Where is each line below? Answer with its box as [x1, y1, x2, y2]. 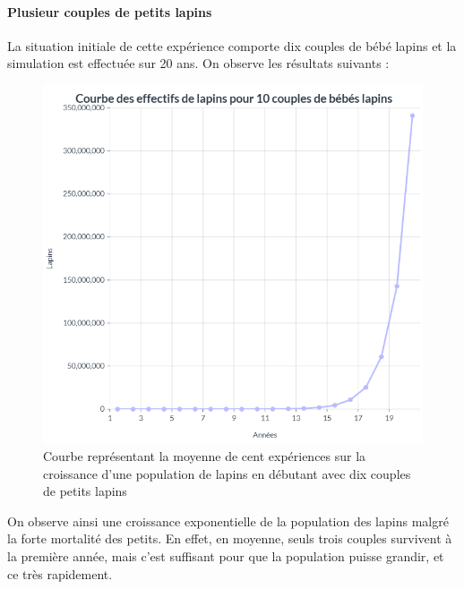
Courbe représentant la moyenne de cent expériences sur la [43, 447, 366, 465]
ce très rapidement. [7, 564, 113, 583]
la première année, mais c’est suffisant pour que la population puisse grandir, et [7, 547, 444, 566]
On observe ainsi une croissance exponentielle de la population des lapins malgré [7, 511, 449, 530]
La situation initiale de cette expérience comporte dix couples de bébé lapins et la [7, 36, 457, 55]
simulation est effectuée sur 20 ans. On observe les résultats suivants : [7, 54, 390, 73]
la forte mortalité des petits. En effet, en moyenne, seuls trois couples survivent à [7, 529, 452, 548]
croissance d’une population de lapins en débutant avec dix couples [43, 464, 411, 482]
